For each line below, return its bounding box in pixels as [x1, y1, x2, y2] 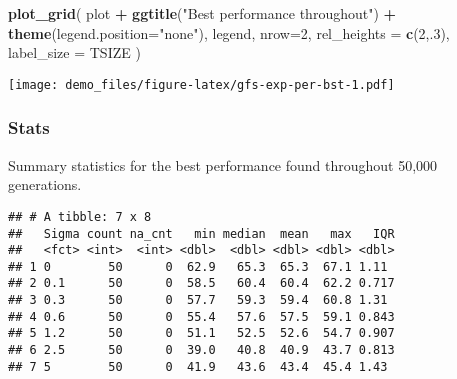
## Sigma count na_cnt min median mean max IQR [8, 226, 395, 241]
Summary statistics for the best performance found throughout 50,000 [8, 154, 438, 175]
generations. [8, 174, 82, 195]
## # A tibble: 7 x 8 [8, 209, 152, 224]
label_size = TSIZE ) [8, 42, 141, 63]
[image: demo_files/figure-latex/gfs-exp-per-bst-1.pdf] [8, 77, 395, 92]
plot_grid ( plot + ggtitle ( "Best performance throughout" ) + [8, 3, 397, 23]
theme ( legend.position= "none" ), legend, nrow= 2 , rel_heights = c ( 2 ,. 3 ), [8, 22, 450, 43]
